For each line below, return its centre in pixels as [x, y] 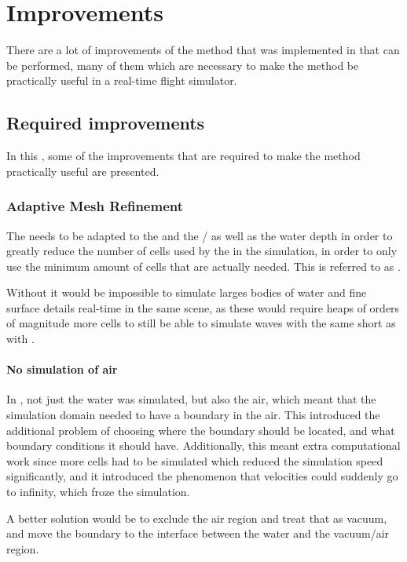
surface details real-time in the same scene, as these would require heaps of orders [203, 307]
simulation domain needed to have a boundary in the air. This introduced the [193, 415]
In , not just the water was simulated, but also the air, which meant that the [191, 399]
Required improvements [106, 123]
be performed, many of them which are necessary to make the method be [183, 65]
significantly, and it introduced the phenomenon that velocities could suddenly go [202, 476]
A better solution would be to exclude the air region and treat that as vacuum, [197, 518]
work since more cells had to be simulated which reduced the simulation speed [195, 460]
